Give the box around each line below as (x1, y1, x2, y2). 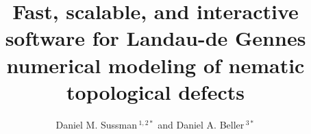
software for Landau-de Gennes (5, 24, 306, 52)
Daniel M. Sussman (55, 117, 138, 131)
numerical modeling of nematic (6, 51, 305, 79)
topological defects (66, 77, 245, 105)
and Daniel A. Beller (158, 117, 245, 131)
